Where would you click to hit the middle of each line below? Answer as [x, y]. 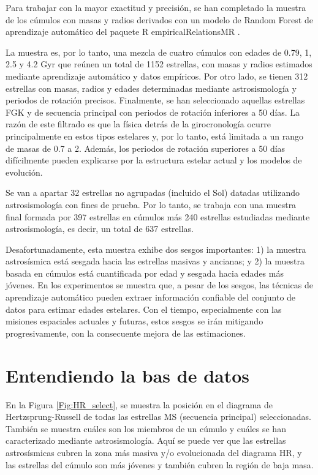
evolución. [24, 172]
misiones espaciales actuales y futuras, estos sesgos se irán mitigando [134, 321]
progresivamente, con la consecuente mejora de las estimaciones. [126, 333]
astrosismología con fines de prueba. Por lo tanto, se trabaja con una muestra [151, 204]
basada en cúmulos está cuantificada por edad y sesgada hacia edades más [145, 273]
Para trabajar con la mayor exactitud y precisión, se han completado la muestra [156, 7]
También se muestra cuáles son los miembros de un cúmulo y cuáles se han [146, 428]
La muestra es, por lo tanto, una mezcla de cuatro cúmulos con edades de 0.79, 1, [159, 52]
